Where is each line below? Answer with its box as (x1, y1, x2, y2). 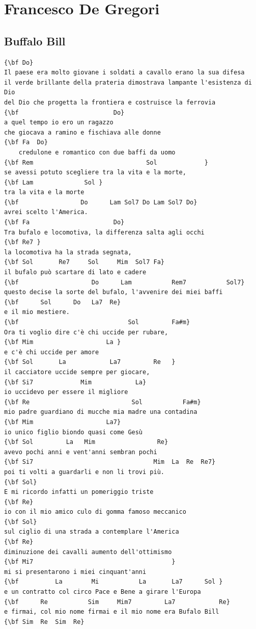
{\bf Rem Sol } (4, 159, 208, 166)
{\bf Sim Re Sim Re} (4, 618, 84, 625)
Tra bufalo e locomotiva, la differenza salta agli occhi (4, 228, 205, 236)
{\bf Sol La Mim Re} (4, 438, 168, 446)
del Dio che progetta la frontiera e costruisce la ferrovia (4, 98, 216, 106)
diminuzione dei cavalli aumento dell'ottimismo (4, 548, 172, 556)
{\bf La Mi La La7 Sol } (4, 578, 223, 586)
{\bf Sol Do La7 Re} (4, 298, 121, 306)
